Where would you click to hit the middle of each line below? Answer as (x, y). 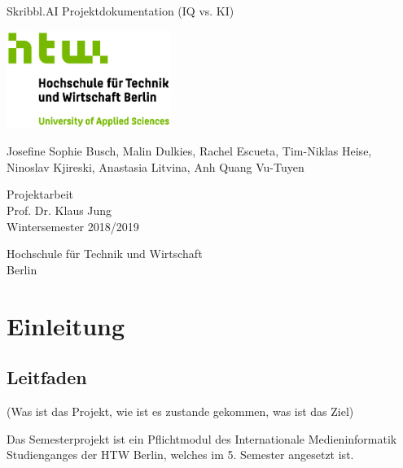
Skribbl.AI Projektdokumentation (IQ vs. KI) (120, 11)
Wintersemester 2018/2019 (73, 226)
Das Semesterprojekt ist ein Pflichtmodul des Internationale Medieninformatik (202, 438)
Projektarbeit (40, 194)
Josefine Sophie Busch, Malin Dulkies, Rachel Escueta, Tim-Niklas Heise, (189, 151)
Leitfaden (47, 377)
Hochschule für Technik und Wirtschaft (105, 254)
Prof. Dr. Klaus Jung (59, 210)
